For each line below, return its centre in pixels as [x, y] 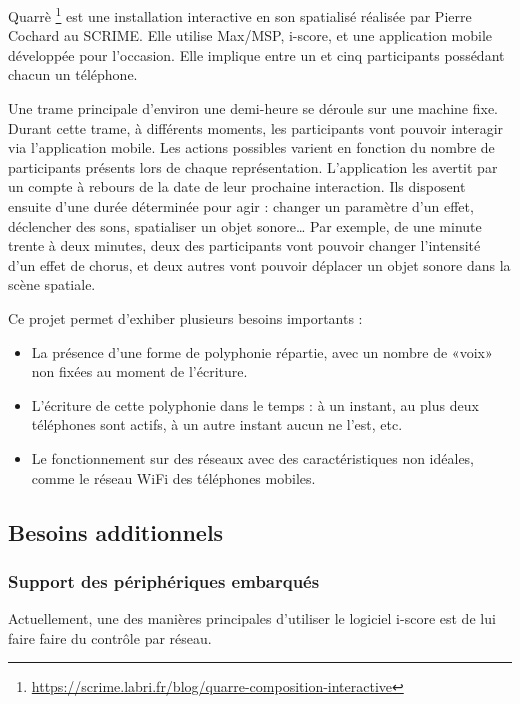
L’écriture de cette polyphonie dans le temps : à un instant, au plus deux [255, 404]
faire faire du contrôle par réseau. [110, 637]
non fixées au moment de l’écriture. [139, 371]
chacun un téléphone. [73, 74]
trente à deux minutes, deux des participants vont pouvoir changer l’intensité [244, 245]
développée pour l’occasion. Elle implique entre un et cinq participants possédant [256, 54]
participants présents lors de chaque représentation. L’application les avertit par [253, 166]
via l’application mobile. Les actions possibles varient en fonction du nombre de [251, 147]
